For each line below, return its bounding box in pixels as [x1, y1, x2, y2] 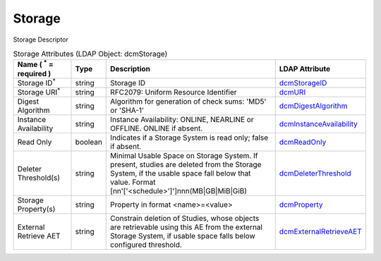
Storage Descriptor [13, 35, 68, 44]
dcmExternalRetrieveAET [279, 226, 363, 236]
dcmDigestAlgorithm [279, 101, 348, 111]
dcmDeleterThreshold [279, 169, 352, 178]
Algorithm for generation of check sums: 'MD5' [110, 97, 267, 107]
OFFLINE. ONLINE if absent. [110, 123, 203, 133]
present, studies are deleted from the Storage [110, 159, 262, 169]
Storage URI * [17, 85, 61, 97]
